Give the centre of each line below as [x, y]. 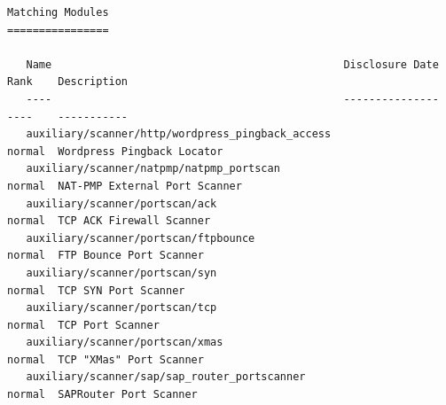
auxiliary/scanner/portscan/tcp [121, 308]
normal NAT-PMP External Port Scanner [125, 186]
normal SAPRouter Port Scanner [102, 395]
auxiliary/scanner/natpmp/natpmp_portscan [153, 169]
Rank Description [68, 82]
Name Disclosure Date [232, 64]
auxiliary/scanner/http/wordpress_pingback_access [179, 134]
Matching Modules [58, 12]
